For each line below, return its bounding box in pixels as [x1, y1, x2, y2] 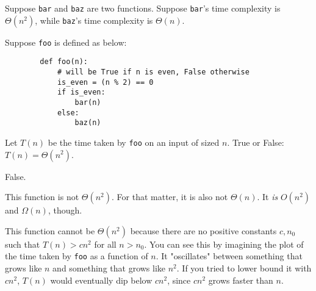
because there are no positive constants [130, 224, 277, 237]
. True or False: [227, 135, 284, 148]
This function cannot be [5, 224, 95, 237]
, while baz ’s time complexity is [35, 13, 153, 26]
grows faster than [208, 273, 273, 286]
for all [94, 237, 117, 250]
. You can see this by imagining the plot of [144, 237, 304, 250]
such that [5, 237, 40, 250]
